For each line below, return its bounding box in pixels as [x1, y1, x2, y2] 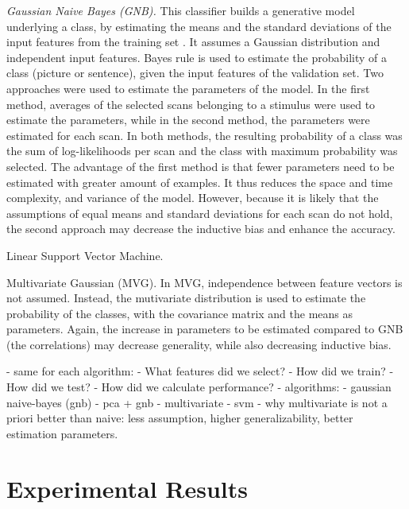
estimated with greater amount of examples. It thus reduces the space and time [6, 173, 393, 190]
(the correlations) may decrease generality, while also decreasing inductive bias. [6, 336, 392, 352]
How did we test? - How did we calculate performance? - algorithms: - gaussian [6, 379, 392, 395]
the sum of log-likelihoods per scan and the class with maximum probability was [6, 142, 398, 159]
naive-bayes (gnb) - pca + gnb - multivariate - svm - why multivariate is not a [6, 394, 388, 410]
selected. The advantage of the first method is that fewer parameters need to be [6, 157, 395, 174]
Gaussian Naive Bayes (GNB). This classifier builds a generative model [6, 2, 355, 18]
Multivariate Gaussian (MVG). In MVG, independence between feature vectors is [6, 274, 403, 290]
